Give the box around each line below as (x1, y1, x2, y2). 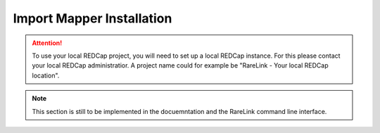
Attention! (32, 39, 63, 47)
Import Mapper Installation (13, 11, 172, 26)
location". (32, 71, 60, 80)
